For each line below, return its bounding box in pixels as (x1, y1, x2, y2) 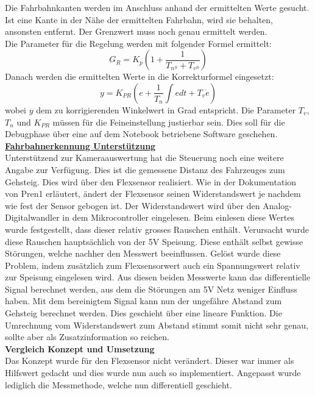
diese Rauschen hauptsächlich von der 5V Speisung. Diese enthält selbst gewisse (5, 235, 303, 247)
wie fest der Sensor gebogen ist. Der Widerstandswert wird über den (5, 199, 260, 212)
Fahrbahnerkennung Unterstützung (5, 139, 156, 152)
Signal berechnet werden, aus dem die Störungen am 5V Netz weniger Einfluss (5, 282, 297, 295)
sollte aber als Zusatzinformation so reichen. (5, 330, 169, 343)
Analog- (263, 199, 292, 212)
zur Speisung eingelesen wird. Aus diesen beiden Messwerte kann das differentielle (5, 271, 311, 283)
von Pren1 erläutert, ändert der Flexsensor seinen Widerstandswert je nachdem (5, 187, 301, 200)
